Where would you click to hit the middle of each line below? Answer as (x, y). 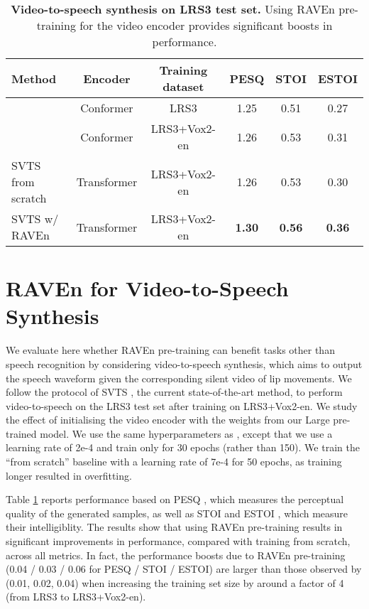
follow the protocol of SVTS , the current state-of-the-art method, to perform (174, 392)
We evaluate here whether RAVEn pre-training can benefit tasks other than (170, 350)
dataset (183, 86)
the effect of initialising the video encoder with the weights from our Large (168, 420)
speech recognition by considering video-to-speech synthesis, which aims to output (184, 363)
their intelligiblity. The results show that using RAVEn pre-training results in (174, 527)
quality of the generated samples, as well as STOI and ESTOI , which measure (177, 513)
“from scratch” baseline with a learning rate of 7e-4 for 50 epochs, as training (174, 462)
